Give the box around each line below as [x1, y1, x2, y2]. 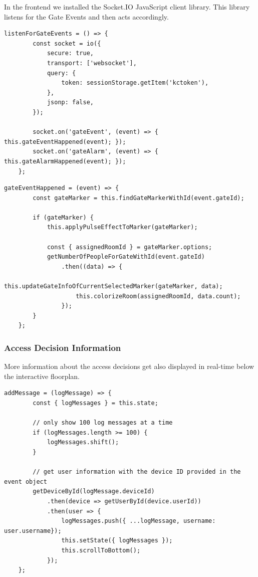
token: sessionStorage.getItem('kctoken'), [61, 79, 209, 87]
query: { [47, 69, 76, 77]
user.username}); [4, 527, 62, 534]
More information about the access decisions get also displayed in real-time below [4, 361, 254, 371]
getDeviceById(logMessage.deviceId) [33, 488, 155, 495]
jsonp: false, [47, 99, 94, 106]
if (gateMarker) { [33, 214, 94, 221]
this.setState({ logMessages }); [61, 537, 173, 544]
